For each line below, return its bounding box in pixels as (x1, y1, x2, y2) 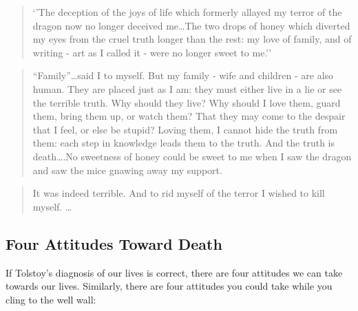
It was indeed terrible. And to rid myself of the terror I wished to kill (32, 186, 325, 200)
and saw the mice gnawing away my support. (32, 162, 222, 177)
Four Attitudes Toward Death (6, 233, 222, 254)
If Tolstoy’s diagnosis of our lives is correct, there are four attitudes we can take (6, 265, 343, 279)
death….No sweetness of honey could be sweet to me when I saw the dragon (32, 149, 352, 163)
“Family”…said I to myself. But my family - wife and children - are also (32, 68, 334, 83)
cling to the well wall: (6, 292, 96, 306)
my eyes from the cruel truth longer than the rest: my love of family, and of (32, 32, 352, 46)
